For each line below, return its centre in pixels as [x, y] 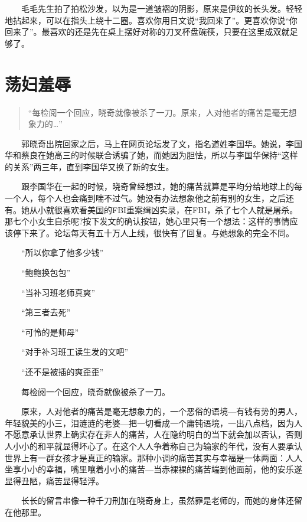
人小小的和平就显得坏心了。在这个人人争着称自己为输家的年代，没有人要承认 [153, 446]
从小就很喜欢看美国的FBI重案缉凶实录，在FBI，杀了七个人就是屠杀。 [164, 209]
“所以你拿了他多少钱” [62, 252]
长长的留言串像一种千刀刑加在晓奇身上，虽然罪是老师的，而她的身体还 [157, 500]
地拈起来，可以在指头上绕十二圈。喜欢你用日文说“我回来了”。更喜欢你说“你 [151, 20]
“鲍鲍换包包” [46, 273]
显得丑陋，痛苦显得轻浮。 [54, 480]
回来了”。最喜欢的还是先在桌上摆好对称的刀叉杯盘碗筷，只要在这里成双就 [147, 32]
